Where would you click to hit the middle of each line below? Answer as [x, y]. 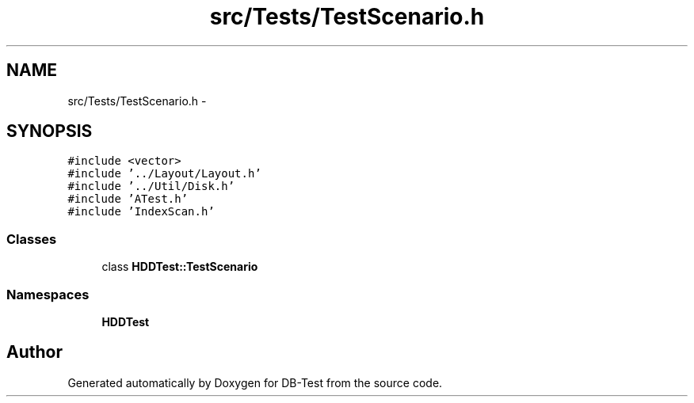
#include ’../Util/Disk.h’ [151, 186]
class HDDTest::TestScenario [180, 267]
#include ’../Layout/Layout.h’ [164, 174]
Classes [32, 239]
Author [34, 352]
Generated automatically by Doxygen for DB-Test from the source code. [255, 382]
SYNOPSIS [50, 131]
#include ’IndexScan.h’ [141, 212]
